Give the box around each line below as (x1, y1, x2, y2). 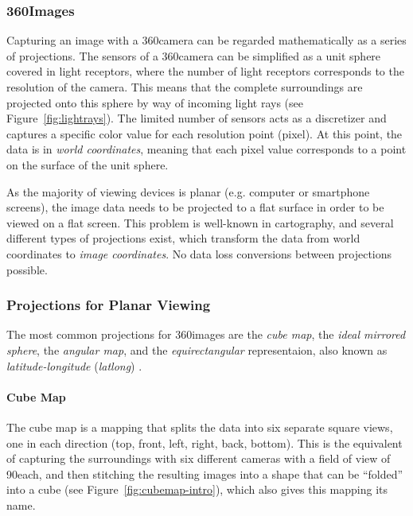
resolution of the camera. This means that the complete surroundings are (6, 79, 363, 95)
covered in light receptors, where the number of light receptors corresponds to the (6, 63, 404, 80)
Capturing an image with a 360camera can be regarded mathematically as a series (6, 32, 407, 48)
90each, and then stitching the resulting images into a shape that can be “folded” (6, 465, 403, 482)
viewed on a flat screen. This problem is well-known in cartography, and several (6, 214, 394, 231)
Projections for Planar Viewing (6, 295, 211, 315)
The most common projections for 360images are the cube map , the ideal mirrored (6, 326, 406, 343)
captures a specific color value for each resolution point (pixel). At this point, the (6, 125, 403, 142)
